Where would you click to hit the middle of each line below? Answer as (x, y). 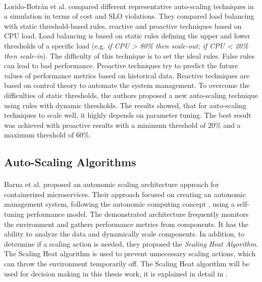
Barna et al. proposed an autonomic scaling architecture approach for (112, 184)
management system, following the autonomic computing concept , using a (119, 204)
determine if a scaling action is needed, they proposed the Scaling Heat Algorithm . (131, 243)
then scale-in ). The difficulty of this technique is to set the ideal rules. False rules (129, 55)
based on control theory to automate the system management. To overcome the (127, 85)
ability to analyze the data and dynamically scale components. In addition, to (124, 234)
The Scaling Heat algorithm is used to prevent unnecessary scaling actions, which (130, 253)
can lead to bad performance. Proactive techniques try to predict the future (121, 65)
